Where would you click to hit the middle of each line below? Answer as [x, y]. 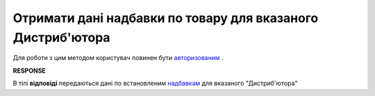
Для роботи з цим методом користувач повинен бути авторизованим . [118, 58]
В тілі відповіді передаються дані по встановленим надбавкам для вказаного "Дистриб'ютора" [155, 84]
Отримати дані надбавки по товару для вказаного [166, 18]
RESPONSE [30, 70]
